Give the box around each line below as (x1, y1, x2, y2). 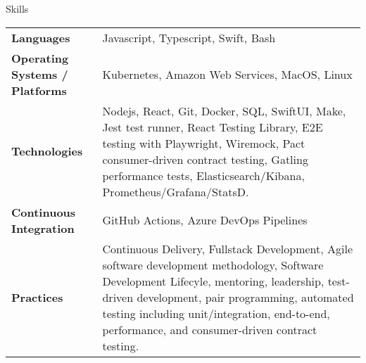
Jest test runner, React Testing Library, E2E (102, 118, 323, 135)
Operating (11, 49, 69, 66)
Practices (11, 288, 63, 305)
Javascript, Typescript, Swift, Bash (102, 29, 276, 46)
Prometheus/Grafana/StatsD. (102, 183, 249, 200)
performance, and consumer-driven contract (102, 321, 317, 338)
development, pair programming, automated (137, 288, 354, 305)
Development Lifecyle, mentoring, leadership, (102, 272, 324, 289)
